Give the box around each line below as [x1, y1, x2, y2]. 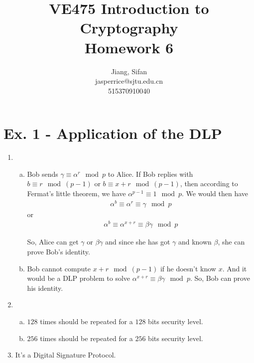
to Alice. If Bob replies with [108, 168, 193, 179]
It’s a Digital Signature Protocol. [15, 350, 116, 360]
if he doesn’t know [160, 263, 216, 273]
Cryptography [80, 17, 178, 38]
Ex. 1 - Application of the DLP [3, 123, 222, 143]
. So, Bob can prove [190, 273, 250, 283]
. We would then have [182, 188, 248, 198]
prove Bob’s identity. [27, 246, 90, 256]
